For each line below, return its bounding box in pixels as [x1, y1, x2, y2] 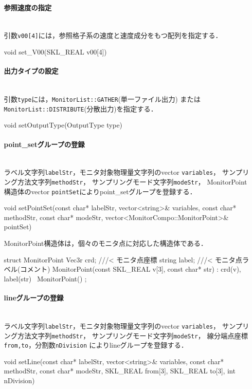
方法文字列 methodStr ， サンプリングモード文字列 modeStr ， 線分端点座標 [17, 330, 248, 340]
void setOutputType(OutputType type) [4, 120, 123, 130]
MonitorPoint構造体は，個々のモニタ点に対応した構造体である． [4, 238, 208, 248]
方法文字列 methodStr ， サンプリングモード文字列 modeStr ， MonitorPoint [17, 176, 247, 186]
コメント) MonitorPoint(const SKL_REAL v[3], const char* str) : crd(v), [20, 264, 241, 274]
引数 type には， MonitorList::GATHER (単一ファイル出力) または [4, 94, 201, 104]
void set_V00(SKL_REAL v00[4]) [4, 47, 107, 57]
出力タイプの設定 [4, 66, 58, 76]
